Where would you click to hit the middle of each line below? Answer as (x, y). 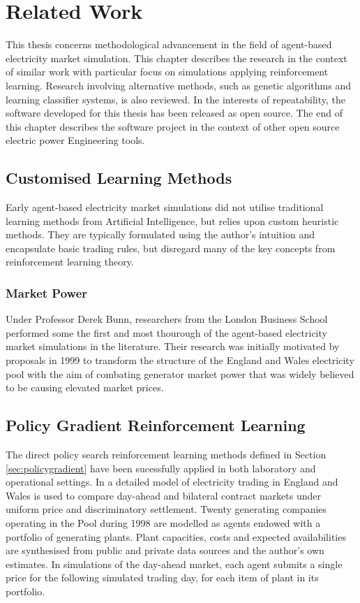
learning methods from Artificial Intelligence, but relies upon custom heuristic (172, 220)
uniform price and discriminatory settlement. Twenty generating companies (166, 509)
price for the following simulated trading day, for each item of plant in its (162, 577)
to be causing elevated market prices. (85, 387)
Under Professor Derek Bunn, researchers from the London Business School (167, 319)
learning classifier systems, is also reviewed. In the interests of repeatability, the (175, 99)
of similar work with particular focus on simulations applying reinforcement (167, 72)
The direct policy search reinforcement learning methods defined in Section (166, 455)
